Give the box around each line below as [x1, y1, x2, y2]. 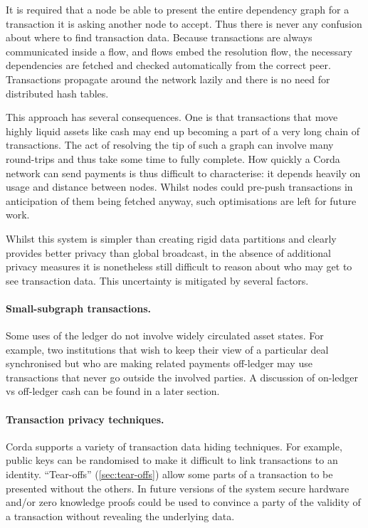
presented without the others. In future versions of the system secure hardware [6, 480, 349, 495]
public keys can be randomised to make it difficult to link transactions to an [6, 453, 338, 468]
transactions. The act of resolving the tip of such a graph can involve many [6, 137, 334, 152]
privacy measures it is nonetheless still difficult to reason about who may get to [6, 259, 352, 274]
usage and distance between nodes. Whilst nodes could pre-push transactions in [6, 179, 353, 194]
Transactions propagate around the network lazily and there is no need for [6, 71, 330, 86]
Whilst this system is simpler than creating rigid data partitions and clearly [6, 231, 337, 245]
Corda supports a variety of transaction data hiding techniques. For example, [6, 438, 342, 453]
